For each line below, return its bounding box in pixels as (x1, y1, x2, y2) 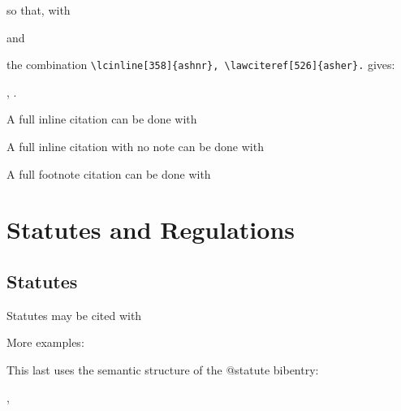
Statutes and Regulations (6, 213, 295, 246)
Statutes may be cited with (6, 306, 142, 323)
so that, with (6, 2, 71, 18)
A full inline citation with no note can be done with (6, 138, 264, 155)
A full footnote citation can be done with (6, 165, 211, 182)
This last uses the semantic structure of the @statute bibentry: (6, 361, 319, 378)
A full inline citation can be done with (6, 110, 197, 128)
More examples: (6, 334, 84, 351)
